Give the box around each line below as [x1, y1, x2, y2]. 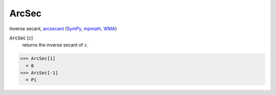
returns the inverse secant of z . [22, 42, 89, 48]
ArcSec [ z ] [9, 35, 33, 41]
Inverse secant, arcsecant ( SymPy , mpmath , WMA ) [9, 26, 117, 32]
